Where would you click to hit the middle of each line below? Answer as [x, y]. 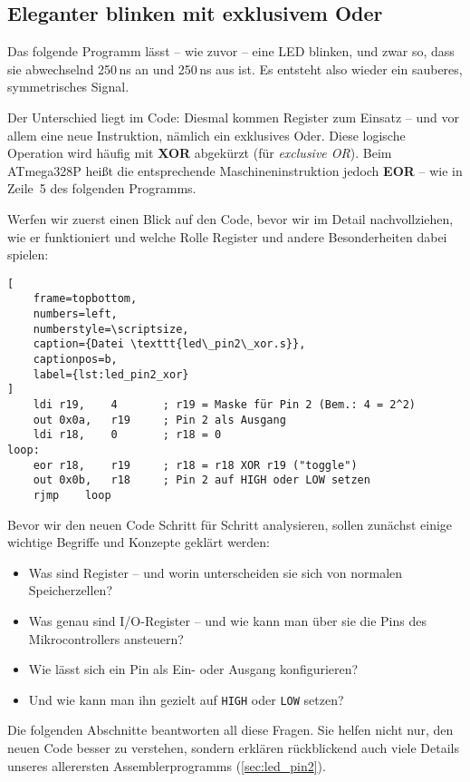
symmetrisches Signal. [68, 87]
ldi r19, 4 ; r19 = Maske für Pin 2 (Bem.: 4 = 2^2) [225, 404]
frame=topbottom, [85, 299]
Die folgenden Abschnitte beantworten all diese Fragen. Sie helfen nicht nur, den [230, 730]
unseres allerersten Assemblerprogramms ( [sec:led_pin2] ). [167, 765]
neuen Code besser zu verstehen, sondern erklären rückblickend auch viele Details [233, 747]
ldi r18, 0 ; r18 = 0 [127, 435]
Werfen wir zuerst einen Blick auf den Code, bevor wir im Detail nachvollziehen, [230, 218]
